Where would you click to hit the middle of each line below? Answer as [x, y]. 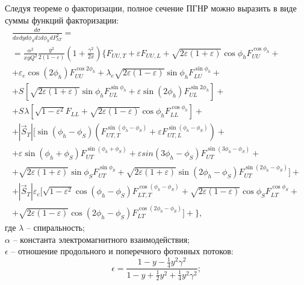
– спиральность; [55, 227]
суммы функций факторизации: [62, 20]
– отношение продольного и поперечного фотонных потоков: [122, 251]
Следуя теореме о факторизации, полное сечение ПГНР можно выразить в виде [151, 8]
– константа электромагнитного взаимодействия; [101, 239]
